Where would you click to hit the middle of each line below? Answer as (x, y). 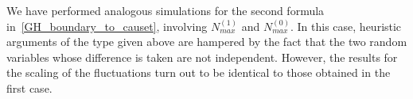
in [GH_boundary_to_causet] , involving (107, 26)
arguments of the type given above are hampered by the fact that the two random (207, 42)
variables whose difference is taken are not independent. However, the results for (202, 57)
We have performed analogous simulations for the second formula (166, 10)
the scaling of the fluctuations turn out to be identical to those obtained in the (199, 72)
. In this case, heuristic (346, 26)
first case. (29, 88)
